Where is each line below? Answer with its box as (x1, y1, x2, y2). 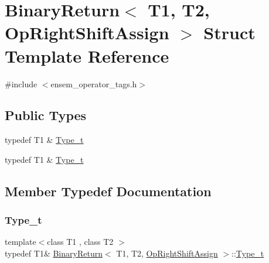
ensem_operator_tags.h (50, 77, 137, 90)
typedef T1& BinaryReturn (5, 247, 103, 259)
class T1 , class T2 (47, 235, 114, 248)
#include (5, 77, 38, 90)
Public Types (5, 106, 87, 124)
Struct (203, 21, 256, 45)
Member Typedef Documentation (5, 182, 212, 200)
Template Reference (5, 43, 169, 67)
